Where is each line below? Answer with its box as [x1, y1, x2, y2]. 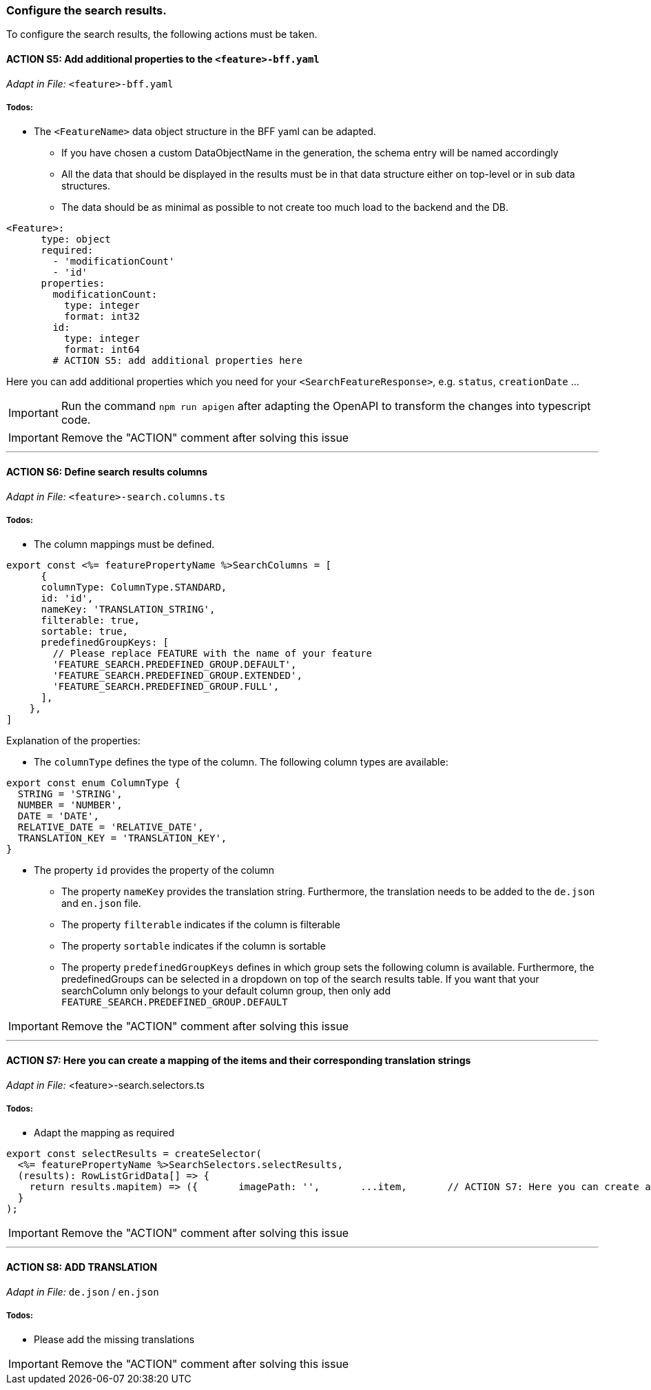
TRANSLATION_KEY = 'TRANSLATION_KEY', [17, 832, 227, 844]
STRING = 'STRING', [17, 788, 123, 800]
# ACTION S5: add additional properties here [52, 355, 302, 367]
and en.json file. [61, 897, 141, 910]
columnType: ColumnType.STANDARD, [41, 582, 227, 593]
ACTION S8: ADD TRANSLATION [6, 1260, 158, 1273]
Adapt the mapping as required [34, 1127, 174, 1139]
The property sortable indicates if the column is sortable [61, 940, 326, 952]
